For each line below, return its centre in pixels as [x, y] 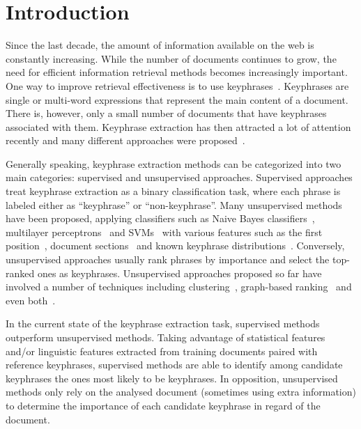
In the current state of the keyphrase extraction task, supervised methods [163, 323]
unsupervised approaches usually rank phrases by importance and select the [168, 259]
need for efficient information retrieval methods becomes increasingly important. [177, 72]
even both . [31, 300]
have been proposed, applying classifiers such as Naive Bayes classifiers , [160, 218]
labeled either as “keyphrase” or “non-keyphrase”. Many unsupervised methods [174, 204]
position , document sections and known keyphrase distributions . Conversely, [175, 245]
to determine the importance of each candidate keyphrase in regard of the [163, 405]
